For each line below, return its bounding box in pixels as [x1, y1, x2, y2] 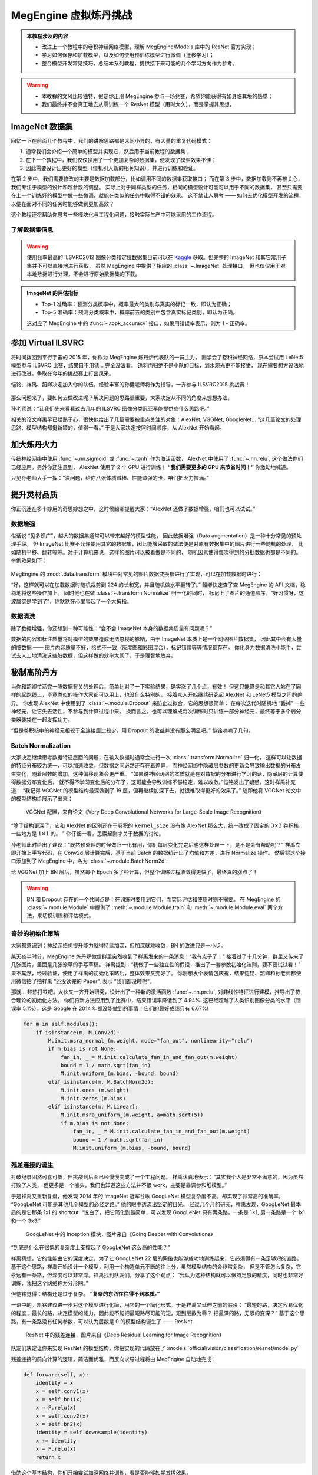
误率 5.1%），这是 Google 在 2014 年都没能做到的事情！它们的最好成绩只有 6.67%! [11, 1005, 209, 1012]
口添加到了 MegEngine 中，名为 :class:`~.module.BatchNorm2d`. [11, 857, 168, 864]
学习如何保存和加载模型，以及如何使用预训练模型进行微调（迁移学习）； [41, 51, 214, 58]
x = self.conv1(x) [35, 1388, 89, 1395]
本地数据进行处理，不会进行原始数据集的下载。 [26, 270, 141, 277]
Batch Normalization [11, 741, 71, 749]
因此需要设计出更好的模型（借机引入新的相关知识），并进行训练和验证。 [25, 164, 198, 171]
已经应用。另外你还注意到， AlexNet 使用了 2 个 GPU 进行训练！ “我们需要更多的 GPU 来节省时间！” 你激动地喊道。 [11, 463, 291, 470]
